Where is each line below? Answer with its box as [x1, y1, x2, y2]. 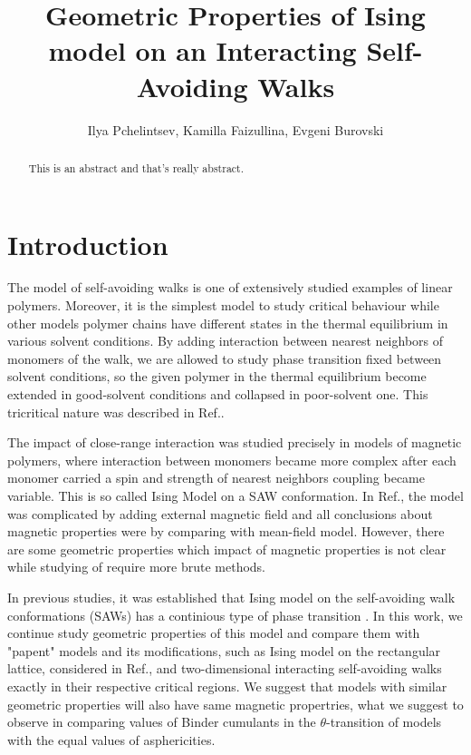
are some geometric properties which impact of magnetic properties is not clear [7, 539, 447, 558]
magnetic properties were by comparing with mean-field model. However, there [7, 522, 445, 541]
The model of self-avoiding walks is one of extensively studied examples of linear [7, 278, 453, 297]
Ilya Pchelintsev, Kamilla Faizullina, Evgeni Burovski [87, 120, 384, 139]
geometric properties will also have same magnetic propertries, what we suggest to [7, 694, 464, 713]
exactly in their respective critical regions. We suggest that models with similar [7, 676, 447, 695]
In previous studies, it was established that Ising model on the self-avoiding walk [7, 587, 456, 606]
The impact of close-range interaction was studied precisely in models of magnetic [7, 433, 462, 452]
